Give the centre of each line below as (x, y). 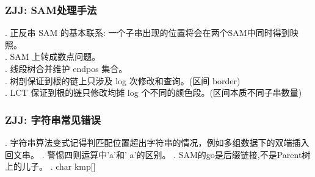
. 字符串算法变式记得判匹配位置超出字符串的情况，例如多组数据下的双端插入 (157, 142)
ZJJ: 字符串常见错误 (53, 119)
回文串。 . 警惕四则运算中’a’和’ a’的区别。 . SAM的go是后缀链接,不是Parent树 (158, 154)
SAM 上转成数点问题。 (55, 56)
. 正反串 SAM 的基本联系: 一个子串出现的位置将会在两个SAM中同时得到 (147, 33)
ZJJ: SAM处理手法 (51, 9)
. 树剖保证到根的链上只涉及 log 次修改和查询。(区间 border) (123, 80)
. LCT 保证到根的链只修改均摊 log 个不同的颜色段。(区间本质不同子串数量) (154, 92)
